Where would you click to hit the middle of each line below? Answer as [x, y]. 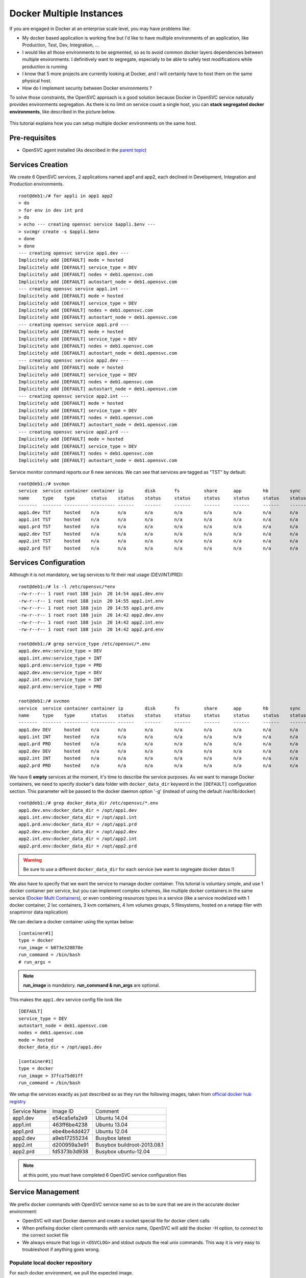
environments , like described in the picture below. [62, 111]
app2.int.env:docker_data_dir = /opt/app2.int [78, 839]
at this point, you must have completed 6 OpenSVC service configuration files [105, 1175]
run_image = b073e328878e [51, 948]
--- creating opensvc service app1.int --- [74, 289]
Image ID [63, 1111]
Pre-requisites [33, 138]
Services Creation [39, 164]
